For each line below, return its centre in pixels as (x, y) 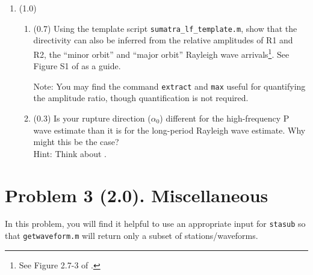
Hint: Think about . (70, 153)
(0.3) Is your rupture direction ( (92, 118)
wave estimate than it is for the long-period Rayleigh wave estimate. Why (169, 130)
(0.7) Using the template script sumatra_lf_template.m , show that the (165, 28)
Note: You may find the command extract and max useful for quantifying (169, 86)
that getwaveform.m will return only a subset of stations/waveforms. (132, 236)
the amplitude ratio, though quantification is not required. (141, 98)
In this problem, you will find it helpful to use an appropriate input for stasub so (155, 224)
